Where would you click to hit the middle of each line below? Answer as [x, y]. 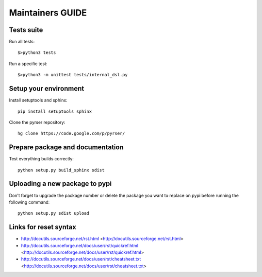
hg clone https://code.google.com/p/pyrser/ [72, 133]
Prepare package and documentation [66, 147]
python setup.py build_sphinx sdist [61, 170]
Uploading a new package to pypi [60, 184]
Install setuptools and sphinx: [38, 100]
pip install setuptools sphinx [55, 111]
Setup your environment [47, 89]
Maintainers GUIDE [48, 13]
